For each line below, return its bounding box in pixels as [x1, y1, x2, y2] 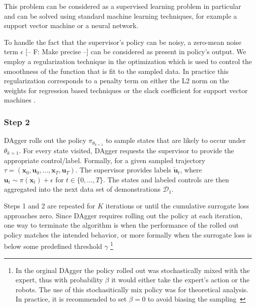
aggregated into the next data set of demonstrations [4, 184, 161, 194]
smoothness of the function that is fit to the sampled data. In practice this [4, 66, 229, 76]
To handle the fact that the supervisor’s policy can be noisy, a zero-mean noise [4, 36, 242, 47]
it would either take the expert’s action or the [111, 274, 250, 285]
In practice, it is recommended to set [15, 294, 127, 304]
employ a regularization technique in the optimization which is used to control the [4, 56, 252, 66]
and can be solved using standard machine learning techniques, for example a [4, 10, 237, 21]
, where [180, 165, 202, 175]
